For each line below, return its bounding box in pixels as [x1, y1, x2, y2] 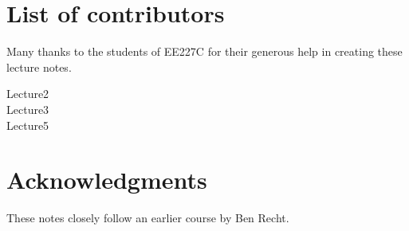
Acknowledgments [6, 163, 207, 196]
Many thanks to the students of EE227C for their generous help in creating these [6, 43, 403, 60]
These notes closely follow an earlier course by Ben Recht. [6, 209, 289, 226]
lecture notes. [6, 58, 72, 75]
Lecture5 [6, 116, 49, 133]
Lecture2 [6, 85, 49, 102]
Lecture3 [6, 100, 49, 117]
